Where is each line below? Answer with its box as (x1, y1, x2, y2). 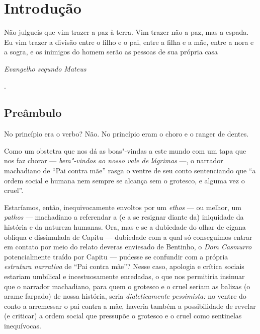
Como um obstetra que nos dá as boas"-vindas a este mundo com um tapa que (4, 145, 246, 156)
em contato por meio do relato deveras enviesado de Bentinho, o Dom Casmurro (4, 241, 252, 252)
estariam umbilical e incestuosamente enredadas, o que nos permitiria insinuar (4, 271, 245, 282)
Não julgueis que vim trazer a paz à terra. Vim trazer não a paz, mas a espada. (4, 27, 249, 37)
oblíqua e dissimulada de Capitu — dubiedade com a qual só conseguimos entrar (4, 231, 252, 242)
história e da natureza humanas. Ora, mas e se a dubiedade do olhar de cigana (4, 222, 246, 232)
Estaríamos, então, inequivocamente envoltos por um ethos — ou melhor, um (4, 202, 241, 212)
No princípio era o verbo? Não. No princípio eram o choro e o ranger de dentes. (4, 128, 249, 139)
